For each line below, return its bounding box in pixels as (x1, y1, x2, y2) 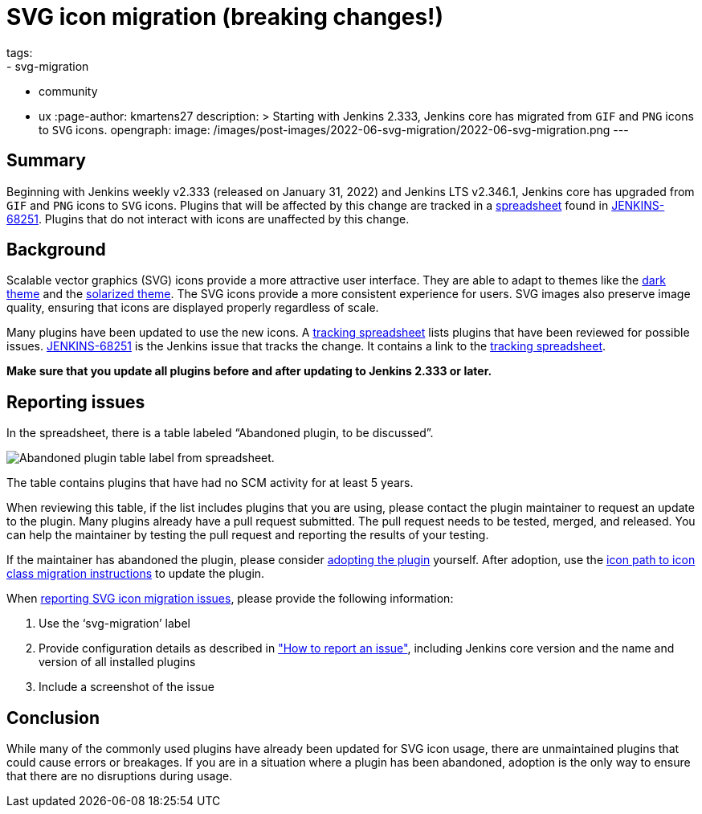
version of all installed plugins (39, 655, 196, 669)
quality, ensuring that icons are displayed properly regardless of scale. (6, 301, 379, 315)
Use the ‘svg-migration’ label (39, 616, 190, 631)
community (39, 84, 98, 98)
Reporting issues (6, 391, 145, 412)
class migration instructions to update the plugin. (6, 567, 265, 581)
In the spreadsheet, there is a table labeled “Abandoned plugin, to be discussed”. (6, 426, 434, 440)
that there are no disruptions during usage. (6, 769, 233, 783)
